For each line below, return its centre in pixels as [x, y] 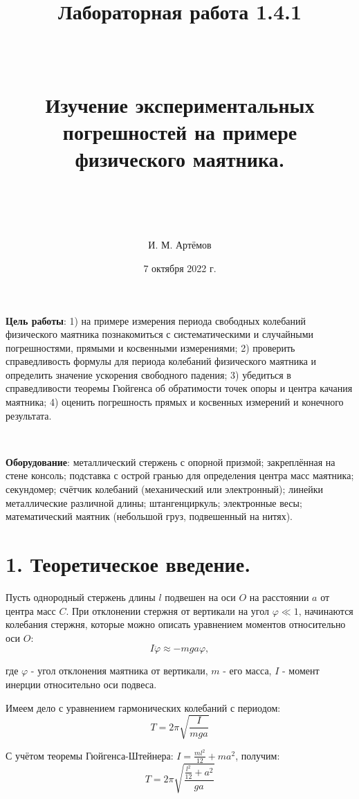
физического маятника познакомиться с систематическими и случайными [160, 334]
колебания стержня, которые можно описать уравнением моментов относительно [176, 624]
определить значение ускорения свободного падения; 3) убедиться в [148, 374]
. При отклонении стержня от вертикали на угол [168, 610]
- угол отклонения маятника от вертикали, [119, 671]
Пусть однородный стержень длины [81, 596]
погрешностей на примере [180, 131]
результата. [29, 415]
